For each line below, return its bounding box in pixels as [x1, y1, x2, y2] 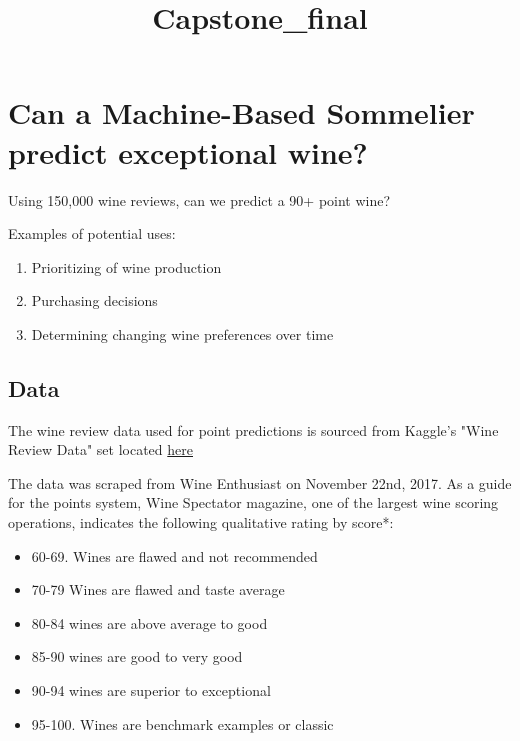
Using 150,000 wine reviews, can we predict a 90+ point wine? [8, 189, 391, 210]
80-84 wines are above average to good [31, 612, 268, 633]
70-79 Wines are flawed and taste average [31, 579, 285, 600]
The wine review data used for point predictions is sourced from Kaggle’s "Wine [8, 419, 499, 440]
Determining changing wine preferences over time [31, 323, 334, 344]
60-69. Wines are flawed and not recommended [31, 545, 318, 566]
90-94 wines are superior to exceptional [31, 680, 271, 701]
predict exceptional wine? [8, 131, 368, 172]
